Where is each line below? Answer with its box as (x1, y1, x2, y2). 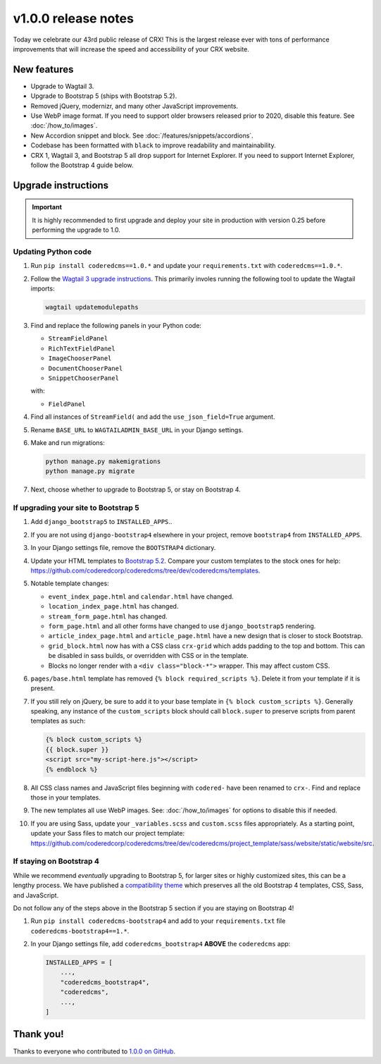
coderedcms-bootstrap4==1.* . (30, 927, 130, 935)
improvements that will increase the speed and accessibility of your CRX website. (13, 44, 249, 53)
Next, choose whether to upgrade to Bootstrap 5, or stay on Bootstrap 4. (30, 485, 241, 494)
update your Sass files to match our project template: (30, 829, 185, 838)
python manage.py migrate (45, 467, 135, 475)
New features (13, 63, 74, 75)
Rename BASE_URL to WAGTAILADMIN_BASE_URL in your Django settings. (30, 425, 244, 434)
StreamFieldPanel (48, 335, 108, 343)
